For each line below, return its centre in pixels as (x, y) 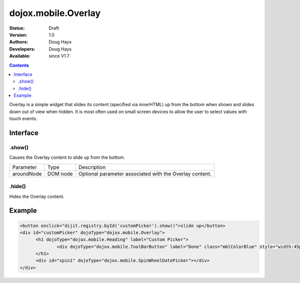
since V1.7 (59, 56)
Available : (20, 56)
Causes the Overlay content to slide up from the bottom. (67, 157)
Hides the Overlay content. (37, 196)
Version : (18, 35)
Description (92, 167)
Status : (17, 28)
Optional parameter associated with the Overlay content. (145, 174)
